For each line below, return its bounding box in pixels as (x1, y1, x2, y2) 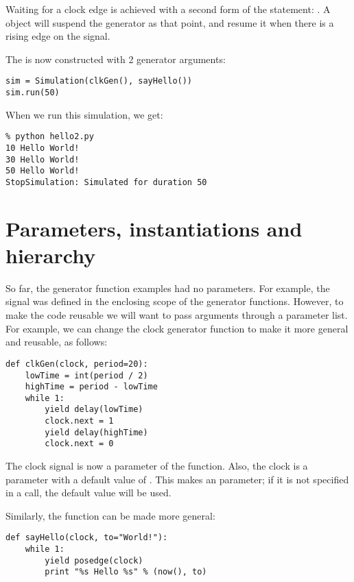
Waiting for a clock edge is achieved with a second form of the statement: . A (5, 2, 331, 16)
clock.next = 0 (45, 439, 114, 449)
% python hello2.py (5, 132, 94, 142)
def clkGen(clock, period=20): (5, 359, 148, 369)
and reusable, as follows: (5, 335, 108, 349)
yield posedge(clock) (45, 555, 143, 566)
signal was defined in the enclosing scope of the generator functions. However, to (5, 294, 344, 308)
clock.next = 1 (45, 416, 114, 426)
